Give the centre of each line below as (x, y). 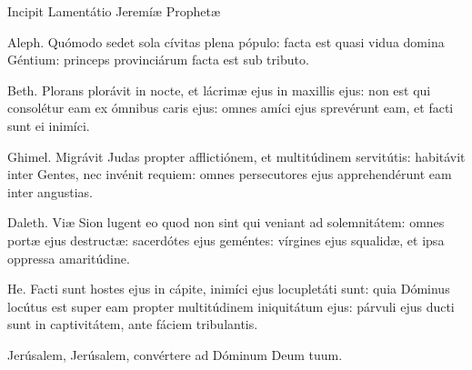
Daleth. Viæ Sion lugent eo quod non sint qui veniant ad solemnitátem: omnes (226, 222)
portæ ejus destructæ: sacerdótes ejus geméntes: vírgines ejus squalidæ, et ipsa (226, 240)
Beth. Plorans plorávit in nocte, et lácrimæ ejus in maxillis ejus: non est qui (219, 90)
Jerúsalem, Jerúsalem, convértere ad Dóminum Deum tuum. (175, 354)
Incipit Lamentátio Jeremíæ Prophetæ (114, 11)
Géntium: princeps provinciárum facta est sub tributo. (158, 60)
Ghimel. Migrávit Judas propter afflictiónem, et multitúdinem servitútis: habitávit (236, 156)
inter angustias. (50, 191)
